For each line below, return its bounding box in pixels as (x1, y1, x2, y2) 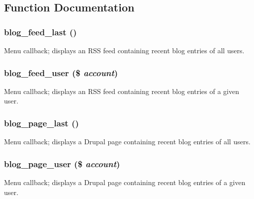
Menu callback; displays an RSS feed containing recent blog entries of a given (4, 86, 240, 96)
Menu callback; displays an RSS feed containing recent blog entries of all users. (4, 45, 245, 55)
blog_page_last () (4, 116, 79, 129)
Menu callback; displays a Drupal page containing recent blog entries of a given (4, 177, 246, 188)
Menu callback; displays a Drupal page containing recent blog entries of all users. (4, 136, 251, 147)
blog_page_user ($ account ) (4, 157, 120, 170)
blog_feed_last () (4, 25, 77, 38)
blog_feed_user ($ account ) (4, 66, 118, 79)
